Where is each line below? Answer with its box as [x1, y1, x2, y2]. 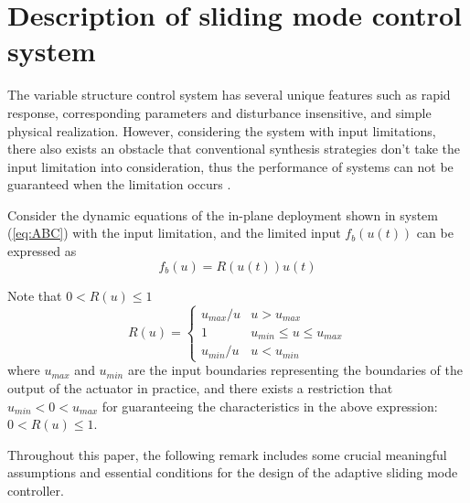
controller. [7, 480, 64, 499]
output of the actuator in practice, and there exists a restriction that [7, 378, 393, 397]
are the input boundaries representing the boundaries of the [127, 360, 463, 380]
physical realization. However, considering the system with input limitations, [7, 121, 436, 140]
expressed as [7, 241, 77, 261]
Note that [7, 285, 62, 305]
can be [416, 223, 454, 242]
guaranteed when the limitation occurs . [7, 175, 231, 194]
